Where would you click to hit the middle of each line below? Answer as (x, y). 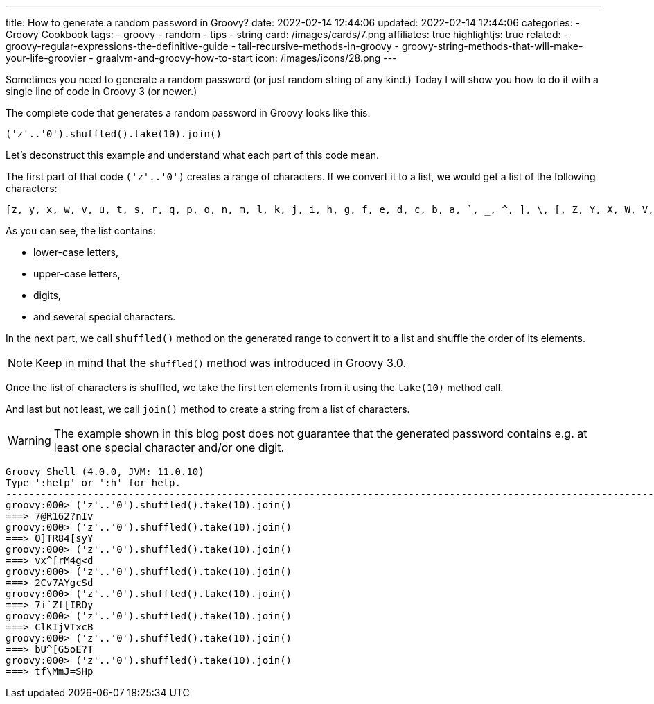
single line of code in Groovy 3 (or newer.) (101, 91)
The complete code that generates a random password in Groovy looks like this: (188, 113)
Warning (29, 440)
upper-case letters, (77, 274)
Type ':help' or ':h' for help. (93, 483)
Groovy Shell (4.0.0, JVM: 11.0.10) (105, 472)
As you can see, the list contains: (81, 231)
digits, (47, 295)
